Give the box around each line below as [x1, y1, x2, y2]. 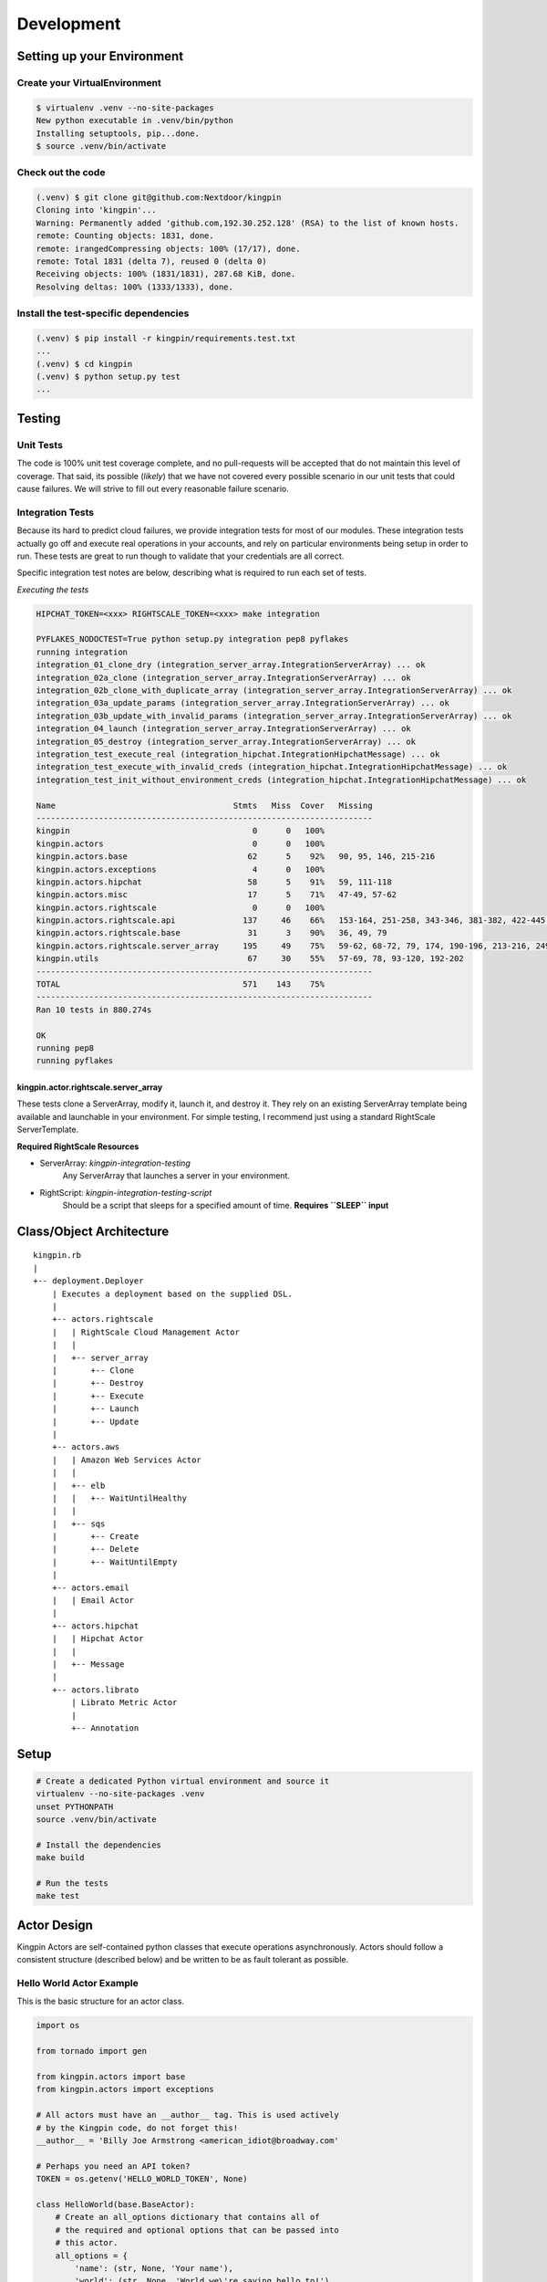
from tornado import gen [36, 2046, 148, 2057]
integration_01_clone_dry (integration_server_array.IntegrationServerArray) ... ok [36, 660, 426, 670]
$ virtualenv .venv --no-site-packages [36, 102, 214, 113]
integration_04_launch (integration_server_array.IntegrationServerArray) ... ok [36, 724, 412, 734]
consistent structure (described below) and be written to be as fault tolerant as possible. [16, 1954, 349, 1965]
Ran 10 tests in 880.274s [36, 1004, 152, 1015]
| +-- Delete [51, 1544, 139, 1554]
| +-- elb [51, 1480, 106, 1491]
